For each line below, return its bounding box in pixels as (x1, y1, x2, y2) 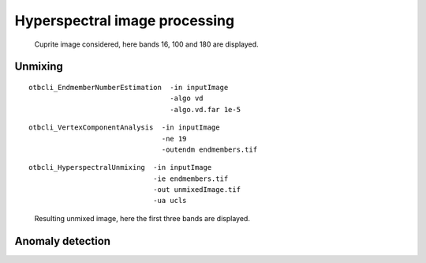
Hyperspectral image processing (14, 12, 235, 29)
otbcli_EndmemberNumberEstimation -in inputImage (28, 83, 229, 92)
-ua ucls (152, 196, 187, 205)
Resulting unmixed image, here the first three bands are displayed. (34, 213, 250, 223)
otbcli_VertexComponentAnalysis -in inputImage (28, 123, 220, 132)
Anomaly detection (14, 234, 110, 248)
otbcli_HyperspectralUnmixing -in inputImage (28, 163, 212, 172)
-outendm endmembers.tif (161, 145, 258, 154)
